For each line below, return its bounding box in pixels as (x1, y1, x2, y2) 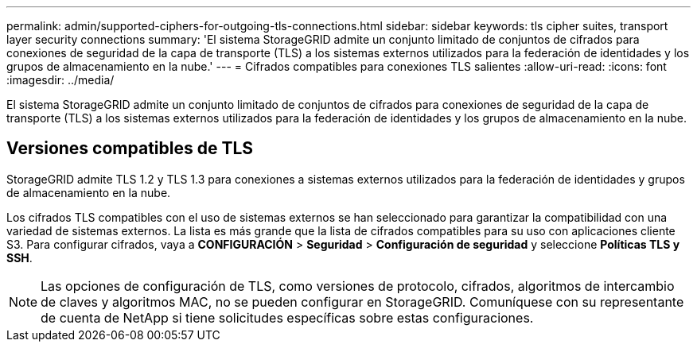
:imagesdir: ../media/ (6, 73, 115, 87)
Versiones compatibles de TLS (6, 138, 254, 159)
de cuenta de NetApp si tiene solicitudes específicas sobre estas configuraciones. (41, 309, 534, 326)
